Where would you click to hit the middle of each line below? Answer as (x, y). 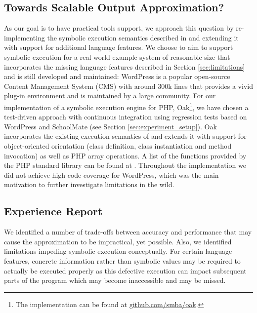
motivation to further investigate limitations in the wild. (89, 184)
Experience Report (53, 211)
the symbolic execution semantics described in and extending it (143, 37)
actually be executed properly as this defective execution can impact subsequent (125, 270)
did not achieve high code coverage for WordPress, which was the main (111, 175)
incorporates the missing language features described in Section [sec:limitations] (125, 66)
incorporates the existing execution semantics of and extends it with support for (125, 136)
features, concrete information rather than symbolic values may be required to (122, 260)
